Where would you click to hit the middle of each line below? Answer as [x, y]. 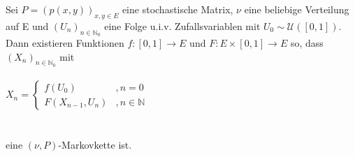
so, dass [307, 43]
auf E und [27, 25]
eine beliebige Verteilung [297, 9]
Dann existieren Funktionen [65, 43]
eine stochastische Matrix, [177, 9]
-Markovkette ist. [95, 144]
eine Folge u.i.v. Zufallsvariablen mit [182, 25]
